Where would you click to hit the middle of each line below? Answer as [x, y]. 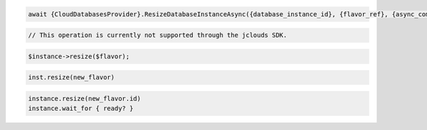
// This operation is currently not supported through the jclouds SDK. [158, 35]
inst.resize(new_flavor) [72, 77]
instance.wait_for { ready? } [81, 109]
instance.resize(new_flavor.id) [85, 98]
